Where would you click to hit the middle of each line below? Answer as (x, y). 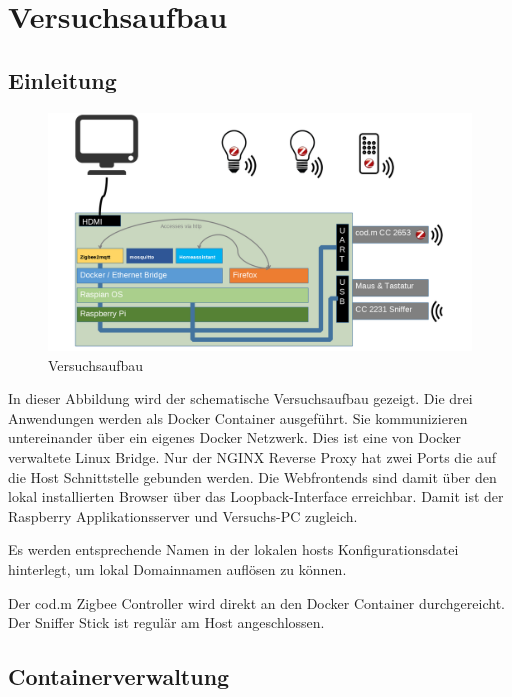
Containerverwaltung (119, 676)
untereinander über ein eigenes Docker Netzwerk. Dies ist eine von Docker (234, 437)
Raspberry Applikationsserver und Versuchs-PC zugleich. (183, 515)
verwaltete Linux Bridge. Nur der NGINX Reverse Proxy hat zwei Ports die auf (252, 457)
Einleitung (62, 79)
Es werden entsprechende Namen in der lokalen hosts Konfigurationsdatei (233, 549)
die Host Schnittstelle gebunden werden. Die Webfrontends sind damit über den (252, 476)
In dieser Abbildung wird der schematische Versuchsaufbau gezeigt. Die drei (240, 398)
